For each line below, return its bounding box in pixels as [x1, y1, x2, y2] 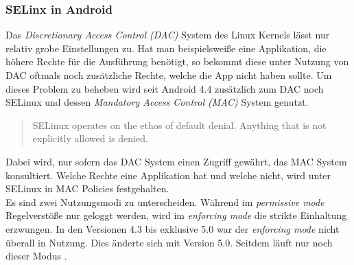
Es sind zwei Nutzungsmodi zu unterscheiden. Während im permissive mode [5, 194, 324, 209]
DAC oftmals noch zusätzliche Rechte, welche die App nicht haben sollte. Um [5, 68, 332, 82]
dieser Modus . [5, 249, 67, 263]
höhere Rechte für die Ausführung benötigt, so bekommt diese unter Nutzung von [5, 54, 349, 69]
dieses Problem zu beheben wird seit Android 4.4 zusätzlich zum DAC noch [5, 81, 324, 95]
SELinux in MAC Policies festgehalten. [5, 181, 169, 196]
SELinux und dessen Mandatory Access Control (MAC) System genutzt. [5, 95, 309, 109]
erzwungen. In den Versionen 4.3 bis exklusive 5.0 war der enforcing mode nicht [5, 221, 340, 235]
